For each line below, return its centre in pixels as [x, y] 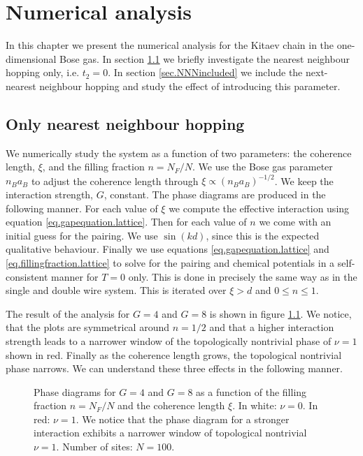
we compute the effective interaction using [259, 208]
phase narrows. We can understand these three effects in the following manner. [175, 368]
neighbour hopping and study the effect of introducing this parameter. [190, 86]
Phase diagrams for [75, 391]
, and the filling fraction [93, 167]
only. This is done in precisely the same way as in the [243, 276]
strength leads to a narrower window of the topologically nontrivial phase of [169, 340]
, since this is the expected [263, 235]
